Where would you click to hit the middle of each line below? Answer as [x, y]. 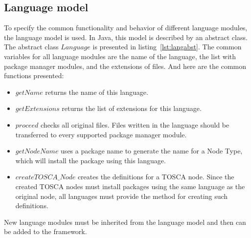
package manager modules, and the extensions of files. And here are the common [125, 66]
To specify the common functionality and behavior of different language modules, [126, 28]
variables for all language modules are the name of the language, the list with [120, 56]
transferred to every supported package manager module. [101, 134]
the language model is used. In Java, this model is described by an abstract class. [126, 37]
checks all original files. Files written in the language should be [135, 124]
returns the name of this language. [97, 92]
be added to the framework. [46, 231]
